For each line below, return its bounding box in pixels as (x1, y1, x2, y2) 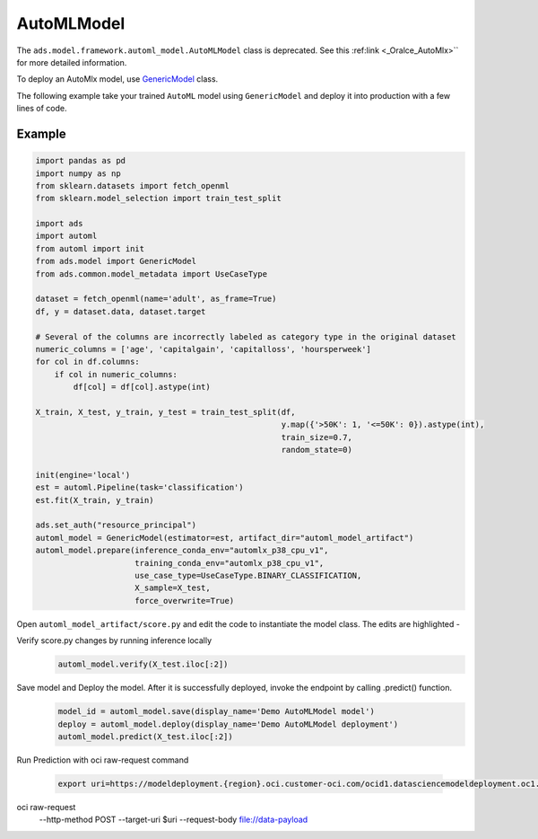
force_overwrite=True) (134, 596, 235, 605)
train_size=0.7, (281, 432, 353, 442)
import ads (35, 218, 83, 229)
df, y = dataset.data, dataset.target (35, 306, 206, 316)
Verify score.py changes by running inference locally (16, 635, 213, 646)
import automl (35, 231, 98, 242)
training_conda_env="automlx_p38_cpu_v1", (134, 558, 325, 568)
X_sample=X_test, (134, 583, 211, 593)
